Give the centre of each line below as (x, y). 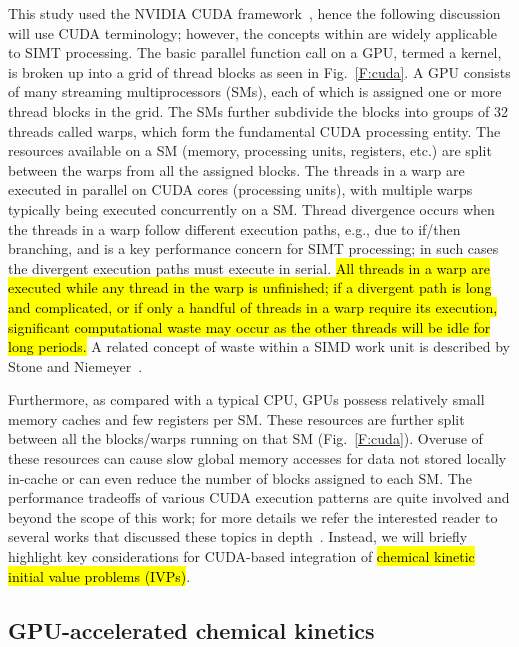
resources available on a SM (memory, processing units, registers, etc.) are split (250, 150)
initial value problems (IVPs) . (99, 575)
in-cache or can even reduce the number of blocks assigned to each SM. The (240, 477)
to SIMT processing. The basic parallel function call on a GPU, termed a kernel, (255, 52)
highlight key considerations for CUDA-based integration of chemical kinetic (241, 556)
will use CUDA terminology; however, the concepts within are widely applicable (252, 32)
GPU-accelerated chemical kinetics (191, 629)
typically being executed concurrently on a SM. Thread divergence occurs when (251, 208)
